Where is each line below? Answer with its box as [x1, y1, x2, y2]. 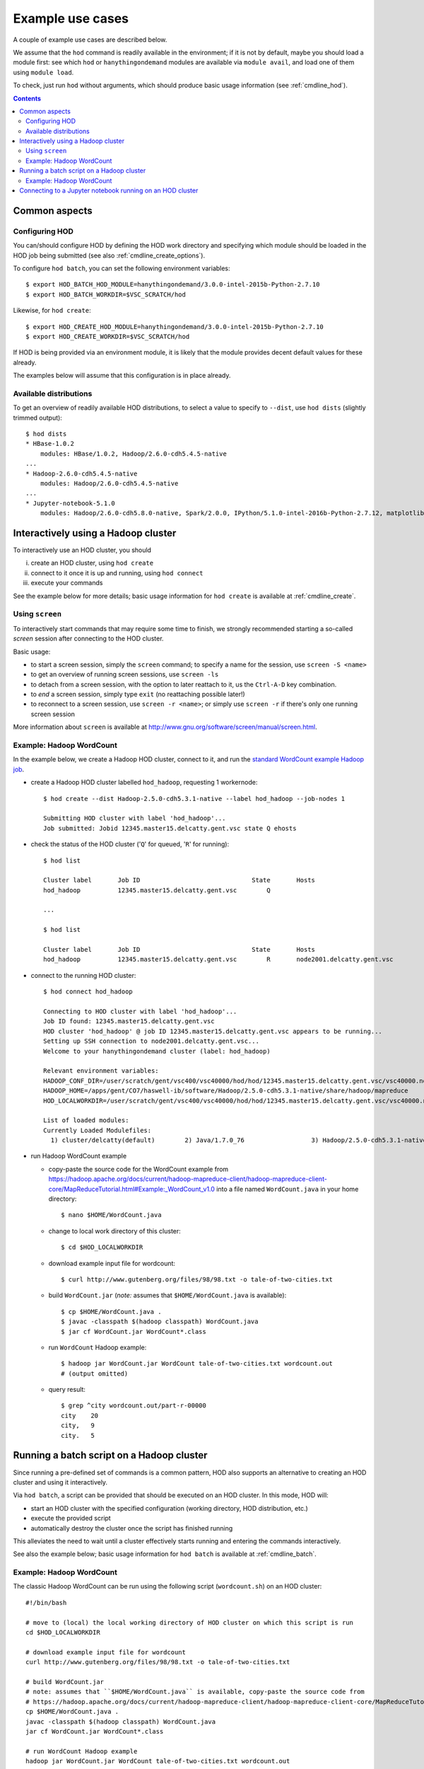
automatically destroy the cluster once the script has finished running [30, 1523, 233, 1532]
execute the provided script [30, 1514, 111, 1523]
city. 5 [61, 1431, 95, 1439]
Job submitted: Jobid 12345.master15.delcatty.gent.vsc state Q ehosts [43, 824, 297, 832]
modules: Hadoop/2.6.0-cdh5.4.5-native [40, 479, 179, 488]
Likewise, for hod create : [13, 306, 91, 315]
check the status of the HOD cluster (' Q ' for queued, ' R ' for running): [30, 840, 230, 848]
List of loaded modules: [43, 1117, 129, 1124]
